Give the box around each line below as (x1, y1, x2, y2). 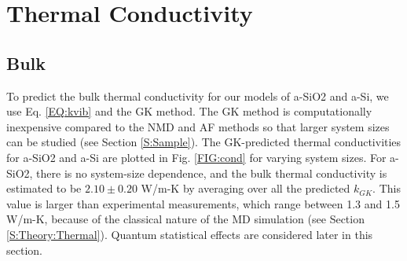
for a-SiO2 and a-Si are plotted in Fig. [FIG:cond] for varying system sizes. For (6, 149, 387, 165)
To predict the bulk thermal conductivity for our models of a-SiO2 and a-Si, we (6, 87, 389, 104)
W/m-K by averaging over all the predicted (141, 180, 350, 197)
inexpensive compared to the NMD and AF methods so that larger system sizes (6, 118, 390, 134)
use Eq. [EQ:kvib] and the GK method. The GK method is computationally (6, 103, 372, 119)
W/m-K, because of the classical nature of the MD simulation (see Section (6, 211, 365, 227)
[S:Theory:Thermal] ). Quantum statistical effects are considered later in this (6, 226, 373, 242)
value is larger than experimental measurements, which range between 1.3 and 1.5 (6, 195, 400, 211)
